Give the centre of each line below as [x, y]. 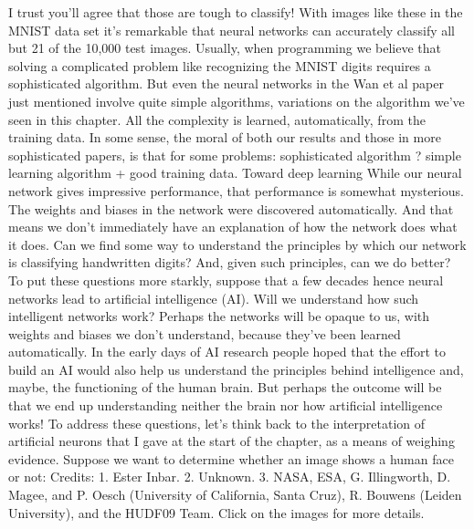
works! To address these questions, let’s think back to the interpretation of [217, 423]
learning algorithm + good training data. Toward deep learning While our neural [235, 173]
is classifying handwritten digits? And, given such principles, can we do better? [230, 262]
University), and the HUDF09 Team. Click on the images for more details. [216, 512]
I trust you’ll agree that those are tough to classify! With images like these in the [236, 12]
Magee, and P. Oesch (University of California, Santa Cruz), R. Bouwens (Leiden [235, 495]
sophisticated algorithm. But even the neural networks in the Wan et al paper [226, 83]
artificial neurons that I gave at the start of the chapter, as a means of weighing [232, 441]
